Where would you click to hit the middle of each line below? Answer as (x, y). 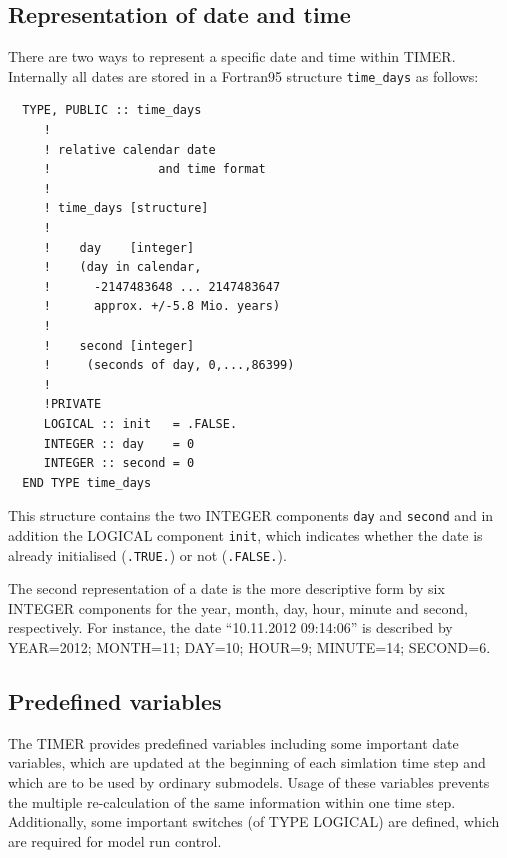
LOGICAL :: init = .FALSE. (140, 423)
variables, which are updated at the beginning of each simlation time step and (247, 762)
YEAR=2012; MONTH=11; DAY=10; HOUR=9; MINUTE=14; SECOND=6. (249, 647)
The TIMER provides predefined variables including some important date (233, 742)
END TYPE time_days (87, 482)
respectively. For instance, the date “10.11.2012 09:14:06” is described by (230, 627)
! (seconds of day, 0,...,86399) (169, 365)
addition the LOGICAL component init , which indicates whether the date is (245, 534)
